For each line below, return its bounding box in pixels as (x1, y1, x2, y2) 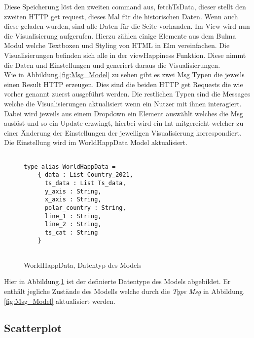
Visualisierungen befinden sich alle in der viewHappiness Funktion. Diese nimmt (4, 49, 246, 60)
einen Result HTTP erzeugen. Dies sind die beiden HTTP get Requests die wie (4, 79, 243, 89)
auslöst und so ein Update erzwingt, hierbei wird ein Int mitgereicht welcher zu (4, 118, 244, 128)
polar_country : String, (44, 204, 126, 211)
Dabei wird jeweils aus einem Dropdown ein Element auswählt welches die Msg (4, 108, 243, 118)
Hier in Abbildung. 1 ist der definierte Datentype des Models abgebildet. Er (4, 276, 231, 287)
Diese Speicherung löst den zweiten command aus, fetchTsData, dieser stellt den (4, 1, 246, 11)
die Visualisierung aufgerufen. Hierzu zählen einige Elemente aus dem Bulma (4, 30, 236, 41)
